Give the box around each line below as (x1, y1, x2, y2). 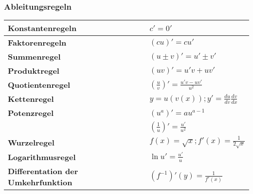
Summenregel (8, 51, 61, 63)
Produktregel (8, 65, 59, 77)
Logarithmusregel (8, 151, 76, 163)
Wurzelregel (8, 136, 54, 148)
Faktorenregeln (8, 37, 67, 48)
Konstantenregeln (8, 22, 77, 34)
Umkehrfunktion (8, 177, 72, 188)
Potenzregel (8, 107, 54, 119)
